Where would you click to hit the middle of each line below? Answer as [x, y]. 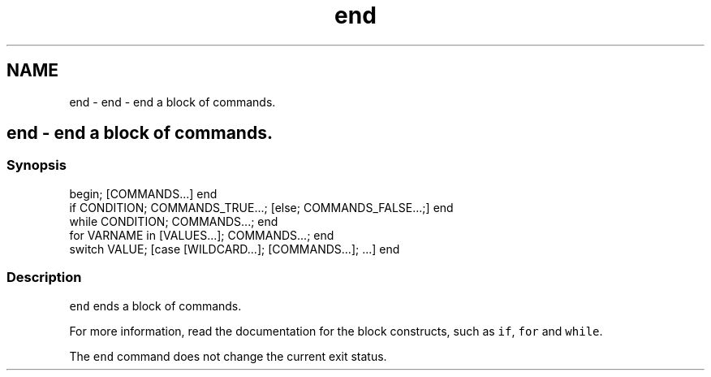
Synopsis [37, 165]
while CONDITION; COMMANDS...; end [174, 221]
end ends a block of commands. [155, 305]
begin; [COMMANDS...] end [143, 193]
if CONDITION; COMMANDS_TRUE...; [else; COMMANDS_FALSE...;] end [261, 207]
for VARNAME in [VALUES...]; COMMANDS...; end [202, 235]
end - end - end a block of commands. [172, 102]
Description [44, 277]
